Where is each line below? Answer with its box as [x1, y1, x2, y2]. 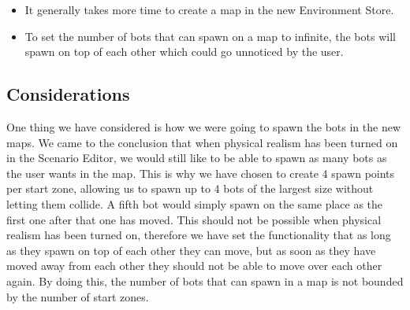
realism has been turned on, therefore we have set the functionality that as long [6, 227, 391, 243]
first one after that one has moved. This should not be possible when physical [6, 211, 382, 227]
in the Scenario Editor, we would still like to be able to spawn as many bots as [6, 149, 387, 166]
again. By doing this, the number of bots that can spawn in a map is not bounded [6, 272, 404, 289]
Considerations [6, 82, 130, 106]
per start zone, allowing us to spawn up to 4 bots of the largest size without [6, 180, 374, 197]
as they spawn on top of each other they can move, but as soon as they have [6, 242, 376, 258]
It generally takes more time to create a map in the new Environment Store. [24, 2, 394, 17]
